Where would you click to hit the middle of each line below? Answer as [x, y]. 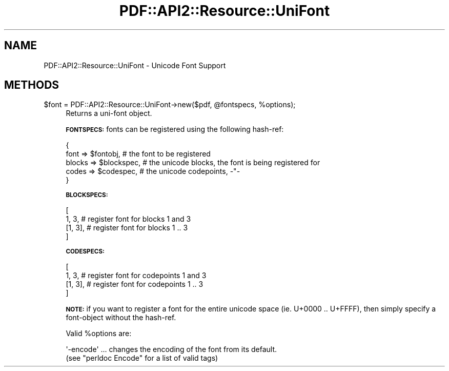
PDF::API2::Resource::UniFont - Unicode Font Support [135, 65]
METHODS [32, 85]
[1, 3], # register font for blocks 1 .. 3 [127, 228]
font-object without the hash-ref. [121, 318]
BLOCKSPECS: [87, 195]
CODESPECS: [85, 252]
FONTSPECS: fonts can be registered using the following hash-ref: [175, 129]
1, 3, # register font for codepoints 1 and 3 [136, 276]
